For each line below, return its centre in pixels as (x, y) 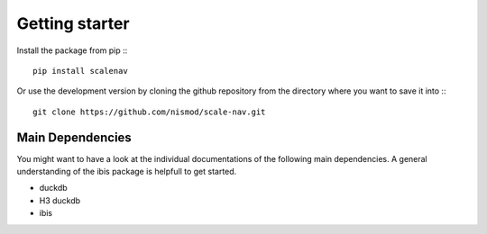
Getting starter (73, 23)
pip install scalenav (80, 71)
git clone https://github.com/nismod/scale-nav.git (149, 112)
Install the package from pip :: (72, 50)
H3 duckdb (60, 200)
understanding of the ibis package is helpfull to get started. (127, 172)
